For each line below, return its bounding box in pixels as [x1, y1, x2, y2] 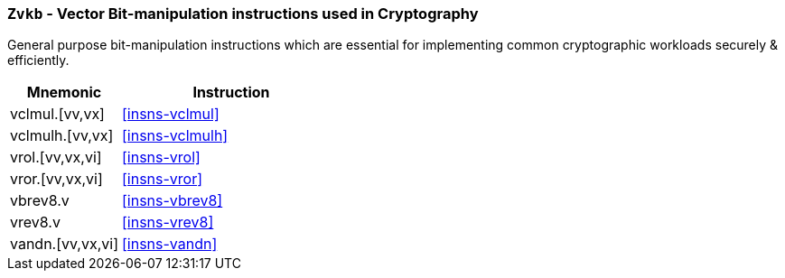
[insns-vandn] [121, 235, 218, 254]
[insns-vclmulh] [121, 126, 229, 145]
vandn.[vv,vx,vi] [10, 235, 118, 254]
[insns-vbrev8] [121, 191, 223, 210]
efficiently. [7, 52, 70, 69]
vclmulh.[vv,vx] [10, 126, 114, 145]
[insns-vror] [121, 170, 203, 189]
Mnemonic [26, 83, 102, 102]
